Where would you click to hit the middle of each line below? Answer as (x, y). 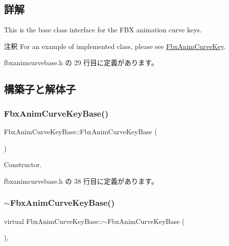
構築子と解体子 (40, 89)
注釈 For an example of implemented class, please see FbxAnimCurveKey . (115, 46)
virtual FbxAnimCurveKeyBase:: (53, 221)
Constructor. (23, 164)
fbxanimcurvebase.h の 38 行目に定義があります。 (81, 181)
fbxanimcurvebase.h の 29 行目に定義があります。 (81, 62)
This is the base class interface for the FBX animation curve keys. (103, 30)
